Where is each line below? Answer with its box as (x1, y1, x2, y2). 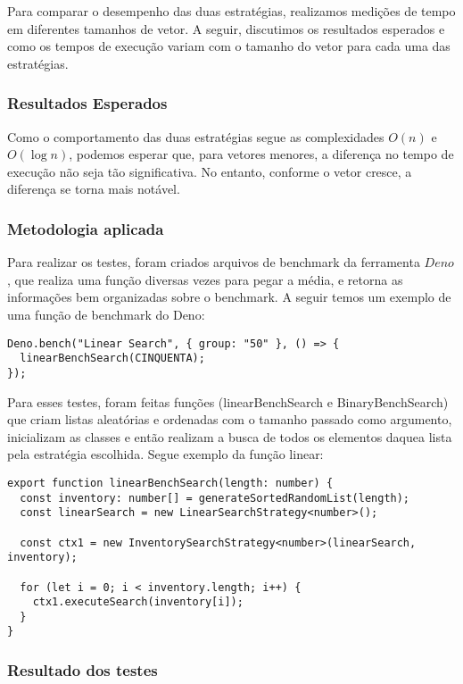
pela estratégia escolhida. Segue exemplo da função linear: (7, 445, 324, 463)
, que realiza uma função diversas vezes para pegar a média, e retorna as (7, 270, 403, 288)
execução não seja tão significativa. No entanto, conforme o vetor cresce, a (7, 162, 412, 180)
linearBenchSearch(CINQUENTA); (20, 352, 205, 365)
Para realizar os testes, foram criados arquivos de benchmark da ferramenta (7, 253, 420, 271)
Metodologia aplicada (7, 217, 164, 239)
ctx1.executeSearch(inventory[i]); (32, 596, 244, 609)
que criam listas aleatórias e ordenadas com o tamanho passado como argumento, (7, 410, 452, 429)
